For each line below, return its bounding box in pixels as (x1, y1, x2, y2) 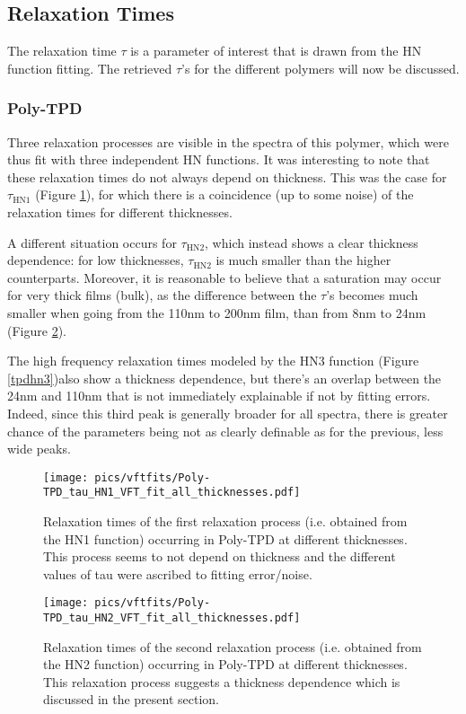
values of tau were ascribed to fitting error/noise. (43, 564, 312, 583)
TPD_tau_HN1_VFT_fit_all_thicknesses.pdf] (43, 486, 301, 499)
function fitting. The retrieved (7, 58, 172, 77)
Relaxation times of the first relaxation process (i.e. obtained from (43, 512, 408, 531)
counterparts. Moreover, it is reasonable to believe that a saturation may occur (7, 268, 442, 286)
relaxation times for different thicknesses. (7, 202, 233, 221)
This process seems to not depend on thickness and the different (43, 547, 396, 566)
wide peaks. (7, 439, 71, 458)
